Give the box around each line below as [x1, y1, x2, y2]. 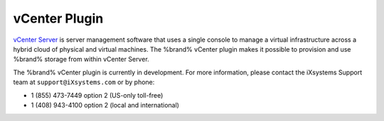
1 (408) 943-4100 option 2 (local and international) [31, 100, 179, 109]
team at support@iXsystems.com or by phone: [13, 78, 155, 86]
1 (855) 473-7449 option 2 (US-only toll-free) [31, 91, 164, 99]
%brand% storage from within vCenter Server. [13, 55, 149, 64]
